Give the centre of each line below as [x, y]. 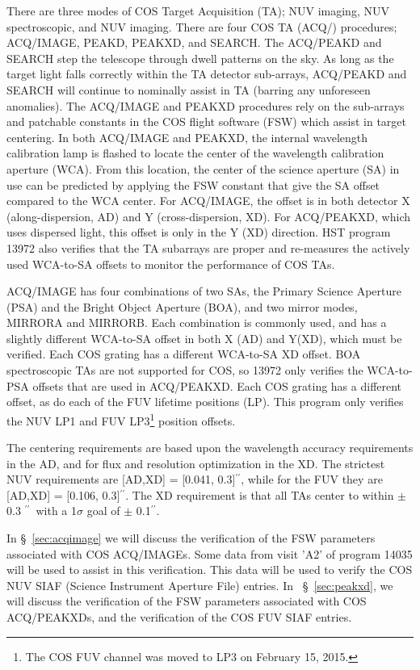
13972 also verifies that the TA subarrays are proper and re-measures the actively [208, 247]
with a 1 [56, 511]
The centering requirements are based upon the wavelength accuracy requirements [210, 448]
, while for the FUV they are [312, 479]
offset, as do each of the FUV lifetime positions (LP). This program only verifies [205, 402]
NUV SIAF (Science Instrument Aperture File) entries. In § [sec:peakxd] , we [200, 585]
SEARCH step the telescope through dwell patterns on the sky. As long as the [200, 58]
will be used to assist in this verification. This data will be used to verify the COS [210, 569]
